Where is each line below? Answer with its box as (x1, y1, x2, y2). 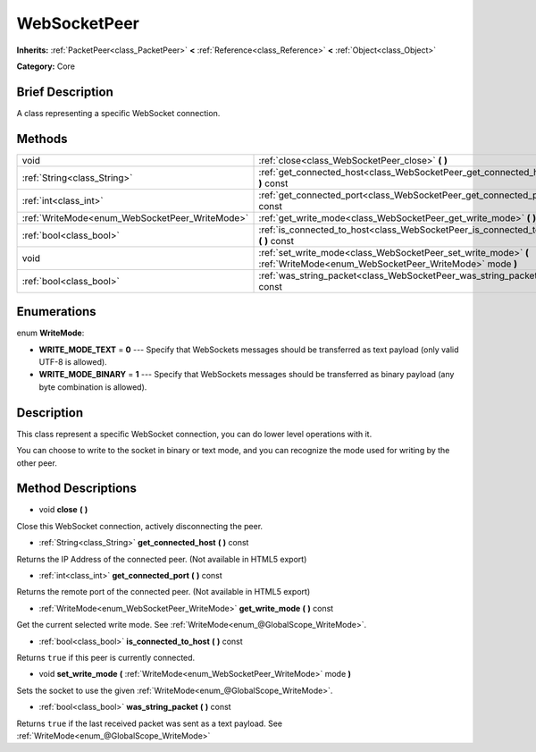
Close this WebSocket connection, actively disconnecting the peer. (16, 520, 264, 531)
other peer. (16, 457, 57, 469)
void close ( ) (38, 504, 88, 515)
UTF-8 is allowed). (38, 357, 107, 368)
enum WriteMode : (16, 327, 85, 339)
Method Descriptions (16, 481, 138, 496)
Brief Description (16, 84, 113, 99)
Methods (16, 131, 68, 147)
